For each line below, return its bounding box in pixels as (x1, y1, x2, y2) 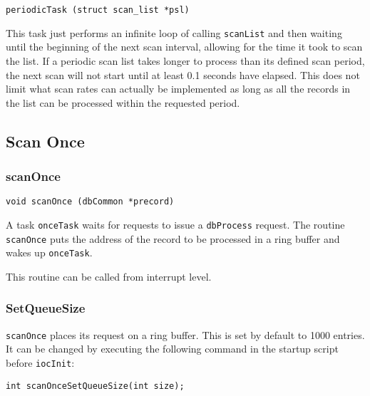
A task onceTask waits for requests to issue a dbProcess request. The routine (6, 217, 345, 231)
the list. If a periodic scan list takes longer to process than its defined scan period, (6, 53, 365, 68)
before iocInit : (6, 355, 75, 370)
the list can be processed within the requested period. (6, 95, 240, 110)
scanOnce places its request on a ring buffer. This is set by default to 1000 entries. (6, 327, 365, 342)
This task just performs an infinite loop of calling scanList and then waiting (6, 25, 342, 40)
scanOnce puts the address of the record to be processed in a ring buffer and (6, 231, 340, 246)
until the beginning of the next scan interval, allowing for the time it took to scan (6, 39, 363, 54)
